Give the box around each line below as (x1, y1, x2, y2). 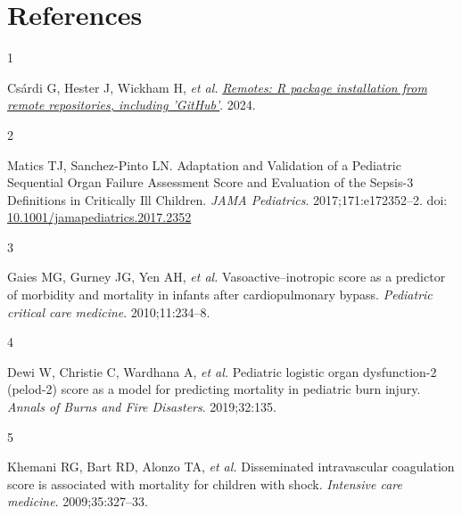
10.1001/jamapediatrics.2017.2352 (7, 208, 192, 226)
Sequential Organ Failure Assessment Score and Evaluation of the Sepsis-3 (7, 173, 414, 192)
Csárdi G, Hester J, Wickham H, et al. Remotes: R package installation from (7, 78, 427, 96)
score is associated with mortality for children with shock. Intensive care (7, 474, 402, 493)
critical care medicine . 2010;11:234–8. (7, 302, 210, 321)
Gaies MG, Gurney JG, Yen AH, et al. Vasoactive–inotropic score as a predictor (7, 267, 446, 286)
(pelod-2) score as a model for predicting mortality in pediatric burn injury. (7, 380, 421, 398)
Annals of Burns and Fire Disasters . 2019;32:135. (7, 397, 276, 416)
